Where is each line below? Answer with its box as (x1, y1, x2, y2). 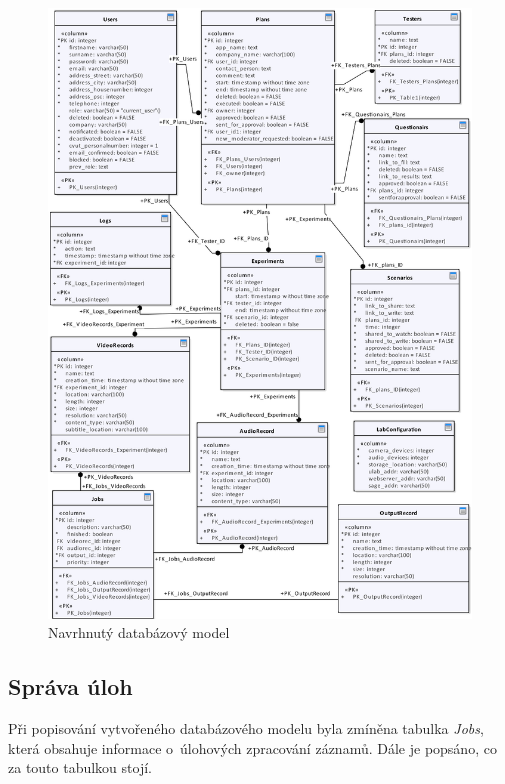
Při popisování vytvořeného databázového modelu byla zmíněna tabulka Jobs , (8, 718, 484, 739)
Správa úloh (8, 671, 133, 702)
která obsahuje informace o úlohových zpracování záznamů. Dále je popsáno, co (8, 737, 497, 758)
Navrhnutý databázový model (48, 622, 230, 643)
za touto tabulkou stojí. (8, 757, 152, 778)
